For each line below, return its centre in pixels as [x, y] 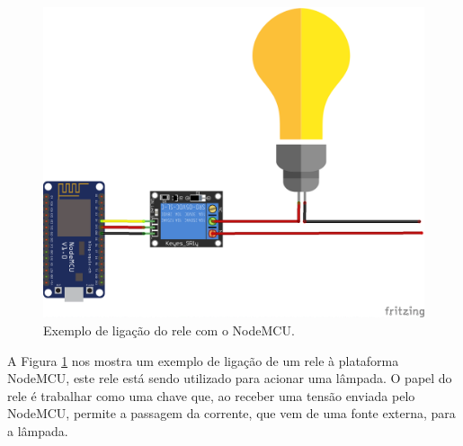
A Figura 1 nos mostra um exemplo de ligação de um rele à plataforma [203, 360]
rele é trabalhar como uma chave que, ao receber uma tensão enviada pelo [211, 395]
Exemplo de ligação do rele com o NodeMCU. [169, 330]
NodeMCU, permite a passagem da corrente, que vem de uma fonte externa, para [231, 413]
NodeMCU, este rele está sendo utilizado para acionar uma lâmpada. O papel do [230, 378]
